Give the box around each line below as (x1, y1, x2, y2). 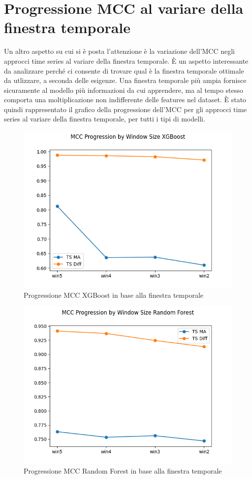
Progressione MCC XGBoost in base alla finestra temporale (24, 289, 204, 300)
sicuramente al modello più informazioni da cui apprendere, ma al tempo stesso (4, 84, 243, 95)
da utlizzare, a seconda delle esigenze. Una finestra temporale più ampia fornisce (4, 75, 247, 85)
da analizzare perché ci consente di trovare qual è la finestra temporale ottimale (4, 65, 244, 76)
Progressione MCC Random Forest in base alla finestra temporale (24, 465, 222, 476)
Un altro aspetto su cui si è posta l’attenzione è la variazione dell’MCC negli (4, 46, 235, 56)
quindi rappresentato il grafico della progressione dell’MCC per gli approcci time (4, 104, 247, 114)
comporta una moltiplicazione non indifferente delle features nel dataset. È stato (4, 94, 247, 105)
